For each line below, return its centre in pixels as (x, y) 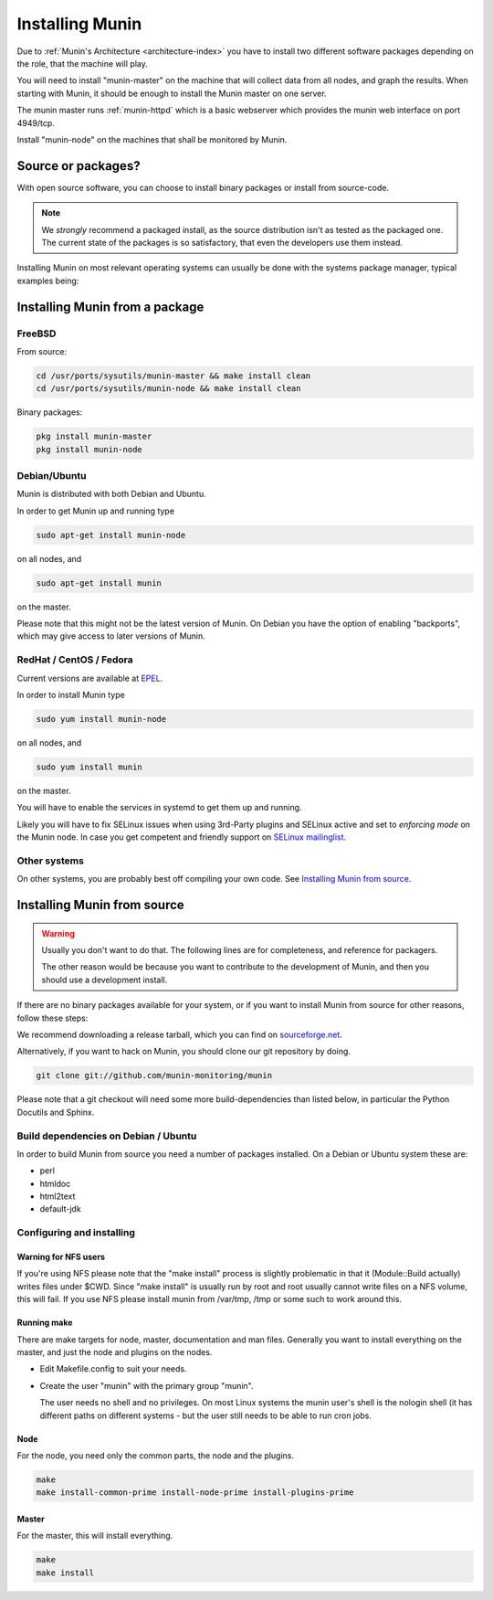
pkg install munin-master (94, 437)
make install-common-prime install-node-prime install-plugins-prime (195, 1493)
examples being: (48, 281)
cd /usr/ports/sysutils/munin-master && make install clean (173, 376)
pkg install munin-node (89, 449)
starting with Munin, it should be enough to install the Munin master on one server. (172, 93)
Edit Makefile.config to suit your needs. (113, 1369)
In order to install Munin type (71, 695)
